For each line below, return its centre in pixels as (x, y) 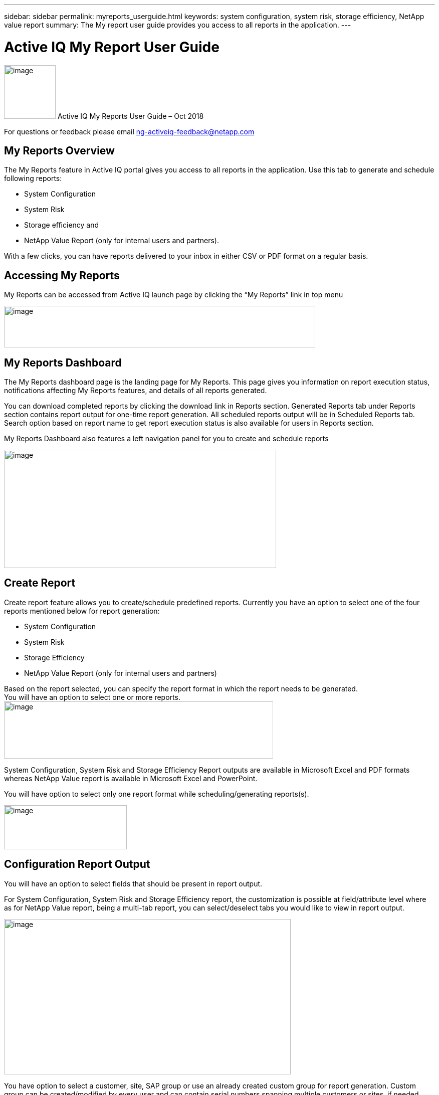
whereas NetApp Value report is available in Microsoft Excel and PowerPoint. (131, 778)
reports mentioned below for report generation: (82, 611)
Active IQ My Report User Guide (112, 47)
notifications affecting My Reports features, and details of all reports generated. (136, 391)
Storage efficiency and (62, 225)
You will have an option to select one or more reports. (92, 697)
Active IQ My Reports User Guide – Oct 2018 (131, 116)
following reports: (33, 178)
